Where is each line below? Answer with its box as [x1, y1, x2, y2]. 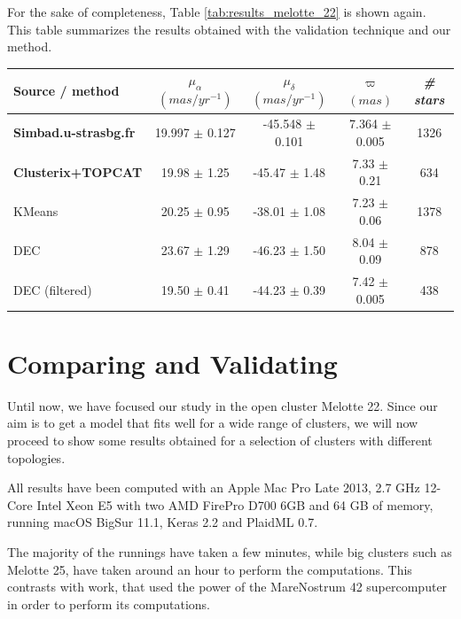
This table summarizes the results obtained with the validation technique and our [7, 19, 451, 38]
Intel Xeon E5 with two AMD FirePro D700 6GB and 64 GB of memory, [36, 495, 434, 514]
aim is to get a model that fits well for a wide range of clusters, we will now [7, 414, 418, 432]
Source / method [13, 81, 120, 99]
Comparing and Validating [7, 344, 338, 381]
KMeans [13, 202, 59, 220]
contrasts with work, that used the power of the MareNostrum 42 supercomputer [7, 577, 448, 596]
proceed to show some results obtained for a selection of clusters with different [7, 431, 433, 450]
